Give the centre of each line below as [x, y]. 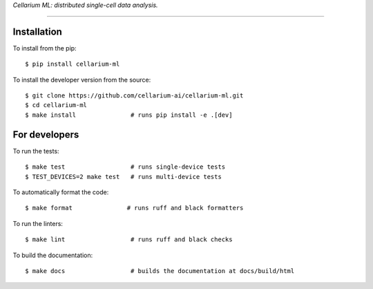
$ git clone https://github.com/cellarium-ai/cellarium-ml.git [134, 96]
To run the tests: [36, 151]
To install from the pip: [45, 48]
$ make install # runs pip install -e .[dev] [129, 115]
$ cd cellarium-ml [56, 105]
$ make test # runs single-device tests [125, 167]
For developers [46, 134]
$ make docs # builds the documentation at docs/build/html [160, 271]
